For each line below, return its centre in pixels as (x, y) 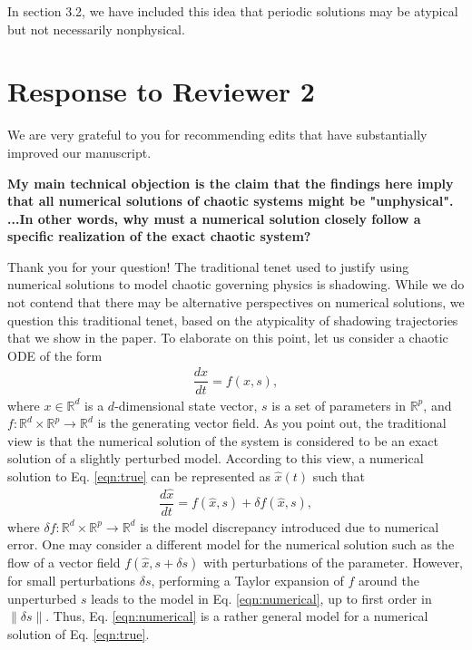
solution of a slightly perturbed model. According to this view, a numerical (216, 458)
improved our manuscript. (79, 152)
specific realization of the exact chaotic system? (159, 236)
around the (388, 580)
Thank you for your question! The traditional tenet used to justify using (208, 266)
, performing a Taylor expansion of (247, 580)
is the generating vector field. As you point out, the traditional (272, 423)
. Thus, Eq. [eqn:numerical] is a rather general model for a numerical (237, 616)
